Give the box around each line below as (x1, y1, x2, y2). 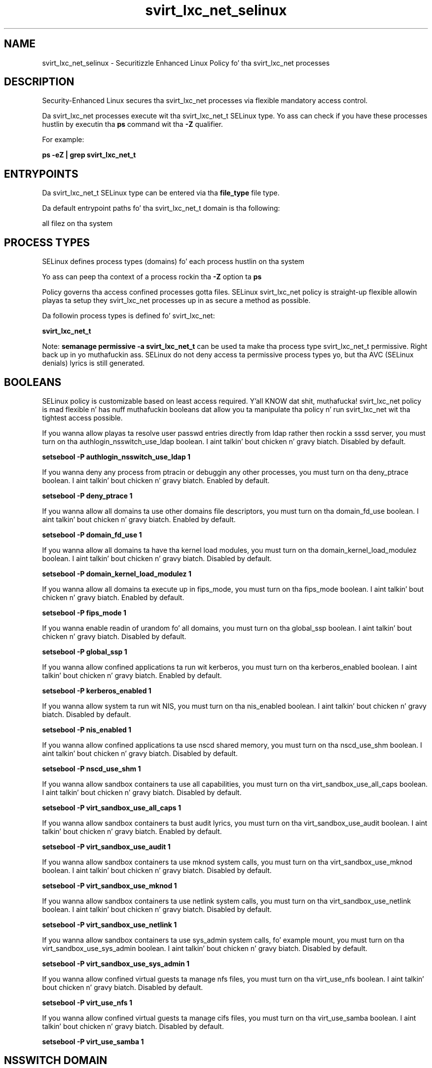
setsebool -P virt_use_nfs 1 (42, 998, 133, 1007)
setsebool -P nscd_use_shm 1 (42, 764, 141, 773)
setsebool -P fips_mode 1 (42, 608, 126, 617)
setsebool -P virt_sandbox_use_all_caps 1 (42, 803, 181, 812)
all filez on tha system (42, 219, 113, 228)
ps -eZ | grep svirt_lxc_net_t (42, 151, 136, 159)
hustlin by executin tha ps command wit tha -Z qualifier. (42, 120, 223, 129)
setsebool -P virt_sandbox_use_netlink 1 (42, 920, 177, 929)
